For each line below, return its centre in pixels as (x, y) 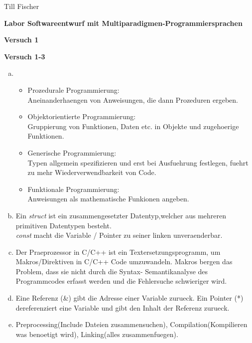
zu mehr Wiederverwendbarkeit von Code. (92, 172)
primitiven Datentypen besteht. (63, 225)
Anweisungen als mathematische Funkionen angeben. (108, 199)
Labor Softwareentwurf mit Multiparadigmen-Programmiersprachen (123, 23)
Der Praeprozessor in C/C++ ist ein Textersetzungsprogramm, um (118, 252)
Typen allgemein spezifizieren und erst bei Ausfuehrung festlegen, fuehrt (138, 162)
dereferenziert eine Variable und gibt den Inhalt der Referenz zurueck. (123, 307)
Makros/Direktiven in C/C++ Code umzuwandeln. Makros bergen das (124, 261)
